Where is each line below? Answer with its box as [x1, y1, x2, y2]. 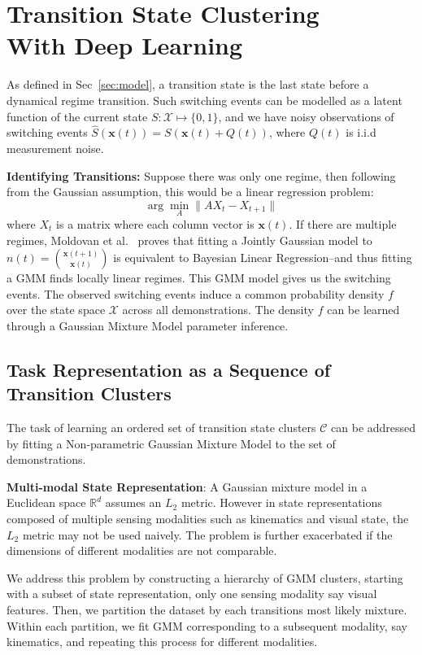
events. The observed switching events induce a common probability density [7, 285, 385, 302]
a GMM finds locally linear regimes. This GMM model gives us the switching [7, 269, 391, 286]
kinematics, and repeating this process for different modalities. [7, 633, 318, 650]
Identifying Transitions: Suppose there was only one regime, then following [7, 167, 396, 184]
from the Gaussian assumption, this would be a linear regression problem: [7, 183, 374, 200]
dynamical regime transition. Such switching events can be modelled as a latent [7, 91, 402, 108]
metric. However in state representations [181, 494, 382, 511]
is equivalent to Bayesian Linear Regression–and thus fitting [113, 249, 412, 266]
